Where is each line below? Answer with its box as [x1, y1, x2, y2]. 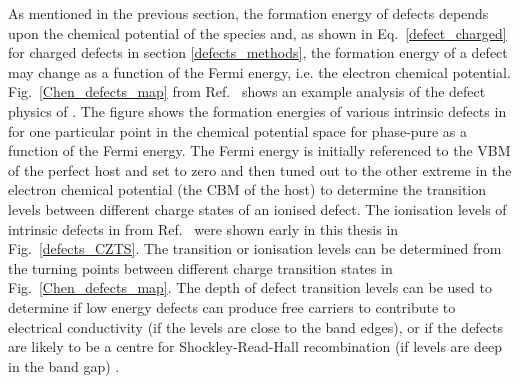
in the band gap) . [8, 355, 120, 376]
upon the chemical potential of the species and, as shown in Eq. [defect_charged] [8, 22, 507, 43]
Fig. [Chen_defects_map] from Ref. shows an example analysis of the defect [8, 81, 486, 102]
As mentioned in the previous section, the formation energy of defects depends [8, 3, 489, 23]
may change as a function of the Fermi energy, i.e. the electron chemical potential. [8, 61, 511, 82]
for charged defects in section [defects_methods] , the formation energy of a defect [8, 42, 508, 63]
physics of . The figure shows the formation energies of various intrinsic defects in [8, 100, 507, 121]
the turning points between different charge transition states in [8, 257, 393, 278]
